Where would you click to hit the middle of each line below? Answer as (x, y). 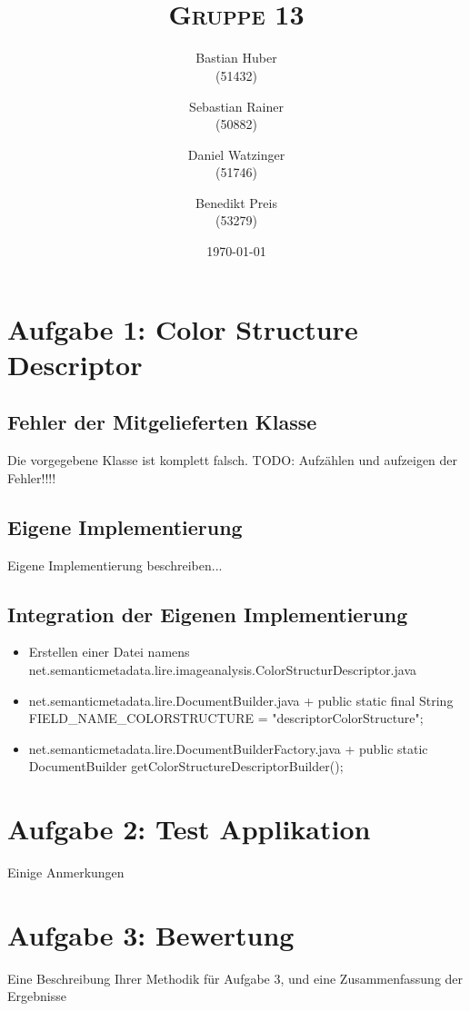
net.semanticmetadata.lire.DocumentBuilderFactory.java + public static (228, 748)
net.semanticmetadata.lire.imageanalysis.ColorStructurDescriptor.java (223, 670)
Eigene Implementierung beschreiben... (115, 565)
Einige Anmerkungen (66, 872)
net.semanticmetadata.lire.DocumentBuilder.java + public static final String (241, 700)
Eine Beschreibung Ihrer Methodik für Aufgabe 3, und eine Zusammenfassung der (235, 978)
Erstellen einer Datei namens (109, 652)
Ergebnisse (37, 996)
